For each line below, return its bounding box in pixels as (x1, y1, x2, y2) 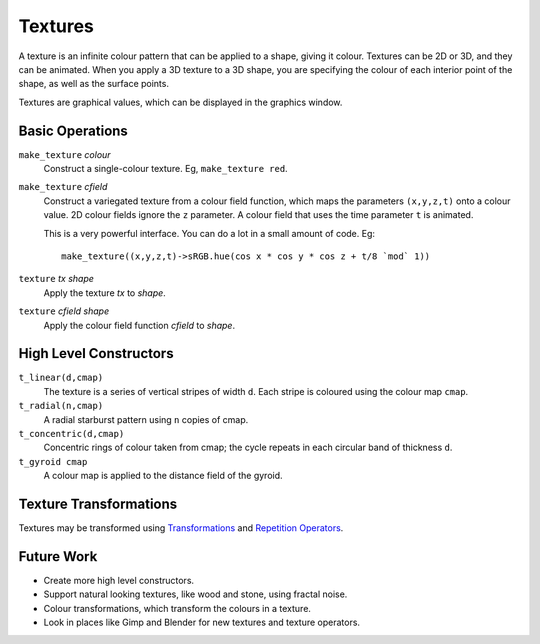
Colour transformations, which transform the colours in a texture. (43, 602, 312, 614)
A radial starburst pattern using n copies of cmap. (43, 413, 249, 425)
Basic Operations (18, 122, 129, 139)
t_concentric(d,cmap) (18, 428, 125, 439)
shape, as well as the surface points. (18, 78, 170, 90)
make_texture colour (18, 148, 111, 160)
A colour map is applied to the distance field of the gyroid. (43, 470, 284, 482)
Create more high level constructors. (43, 574, 195, 586)
